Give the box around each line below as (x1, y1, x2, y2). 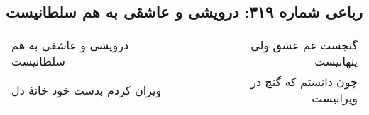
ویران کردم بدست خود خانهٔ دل (11, 81, 162, 98)
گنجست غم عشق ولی (250, 37, 358, 54)
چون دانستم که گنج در (250, 73, 358, 90)
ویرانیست (312, 90, 358, 107)
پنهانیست (314, 53, 358, 70)
